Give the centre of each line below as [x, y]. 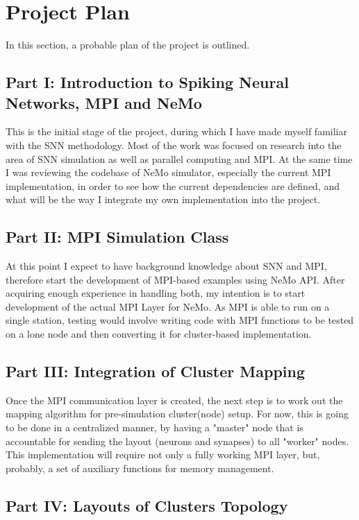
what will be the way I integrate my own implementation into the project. [163, 199]
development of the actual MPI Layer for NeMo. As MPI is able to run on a [168, 306]
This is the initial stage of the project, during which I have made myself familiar [176, 131]
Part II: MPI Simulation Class [117, 237]
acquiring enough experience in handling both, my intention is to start [156, 293]
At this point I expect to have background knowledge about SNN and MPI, [166, 266]
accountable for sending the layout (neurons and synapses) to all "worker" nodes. [177, 441]
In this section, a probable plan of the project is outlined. [128, 45]
